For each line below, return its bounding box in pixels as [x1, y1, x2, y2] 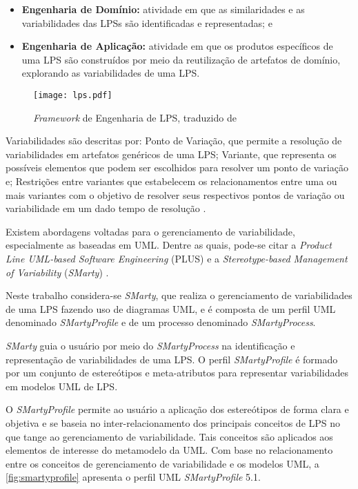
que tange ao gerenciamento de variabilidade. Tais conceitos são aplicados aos [6, 429, 333, 443]
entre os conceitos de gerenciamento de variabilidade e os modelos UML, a [6, 456, 319, 470]
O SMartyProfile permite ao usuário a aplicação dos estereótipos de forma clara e [6, 402, 349, 416]
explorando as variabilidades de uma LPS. [21, 66, 200, 80]
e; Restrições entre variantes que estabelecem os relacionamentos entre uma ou [6, 174, 337, 188]
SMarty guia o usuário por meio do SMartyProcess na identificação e [6, 338, 295, 352]
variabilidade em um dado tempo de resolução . [6, 201, 206, 215]
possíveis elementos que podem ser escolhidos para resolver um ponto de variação [6, 160, 348, 175]
